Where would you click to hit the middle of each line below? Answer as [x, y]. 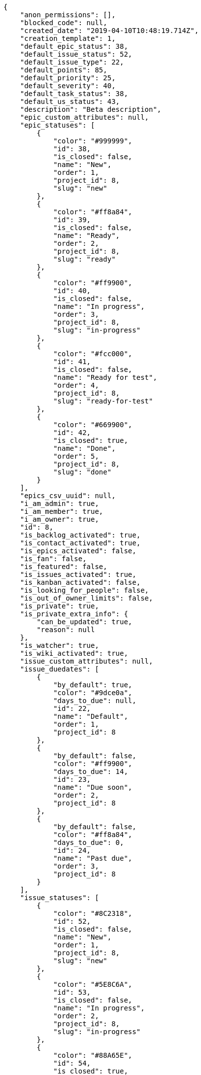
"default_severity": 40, [68, 86]
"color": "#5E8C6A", [93, 984]
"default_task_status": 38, [74, 94]
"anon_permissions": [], [68, 15]
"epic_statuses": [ [57, 125]
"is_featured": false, [64, 567]
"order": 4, [76, 385]
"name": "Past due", [93, 858]
